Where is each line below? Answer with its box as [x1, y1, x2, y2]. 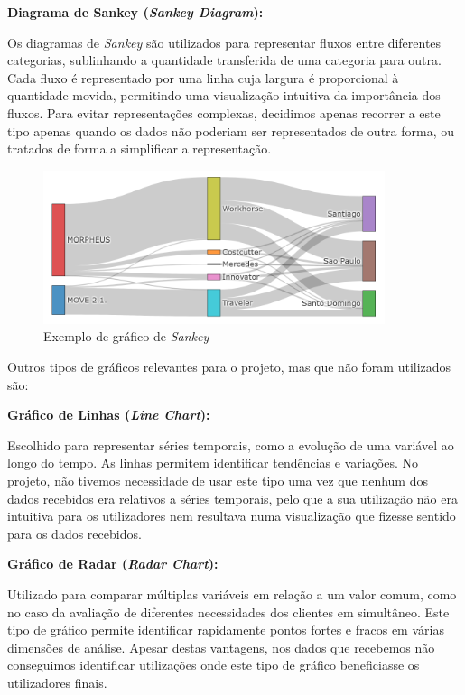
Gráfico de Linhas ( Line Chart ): [7, 405, 210, 424]
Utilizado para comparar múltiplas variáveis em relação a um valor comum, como [7, 584, 457, 603]
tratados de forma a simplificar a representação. [7, 139, 272, 158]
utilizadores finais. [7, 672, 107, 691]
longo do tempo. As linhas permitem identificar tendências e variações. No [7, 453, 419, 472]
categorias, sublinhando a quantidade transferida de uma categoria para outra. [7, 51, 442, 69]
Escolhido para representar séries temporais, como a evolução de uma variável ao [7, 435, 454, 454]
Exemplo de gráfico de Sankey [43, 327, 209, 346]
